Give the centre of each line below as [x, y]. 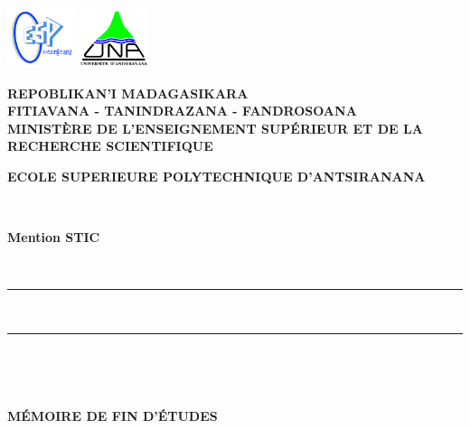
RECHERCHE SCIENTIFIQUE [110, 146]
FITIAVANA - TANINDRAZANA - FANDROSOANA [182, 111]
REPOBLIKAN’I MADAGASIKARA [128, 93]
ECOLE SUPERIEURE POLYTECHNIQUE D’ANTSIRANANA [216, 177]
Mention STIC [54, 237]
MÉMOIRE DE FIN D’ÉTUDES [113, 416]
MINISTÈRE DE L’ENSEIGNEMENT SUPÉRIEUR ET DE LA [215, 128]
